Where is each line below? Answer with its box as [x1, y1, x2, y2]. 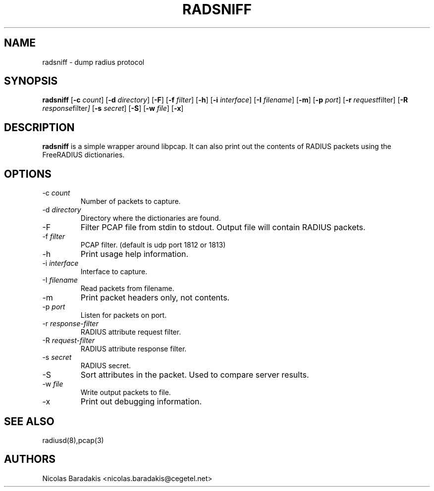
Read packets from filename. [80, 284, 174, 293]
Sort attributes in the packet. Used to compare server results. [80, 370, 309, 380]
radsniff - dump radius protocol [42, 57, 145, 66]
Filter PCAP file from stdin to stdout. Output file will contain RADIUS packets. [80, 222, 366, 233]
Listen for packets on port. [80, 311, 167, 320]
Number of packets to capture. [80, 197, 181, 206]
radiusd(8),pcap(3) [42, 436, 104, 444]
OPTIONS [4, 167, 52, 180]
